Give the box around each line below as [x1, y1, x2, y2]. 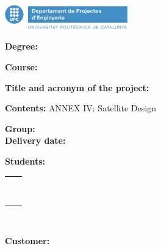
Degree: [5, 40, 38, 53]
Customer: [5, 234, 50, 247]
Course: [5, 60, 38, 73]
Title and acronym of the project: [5, 81, 149, 94]
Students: [5, 154, 46, 167]
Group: [5, 122, 35, 135]
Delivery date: [5, 134, 66, 147]
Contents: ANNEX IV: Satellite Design [5, 102, 156, 114]
